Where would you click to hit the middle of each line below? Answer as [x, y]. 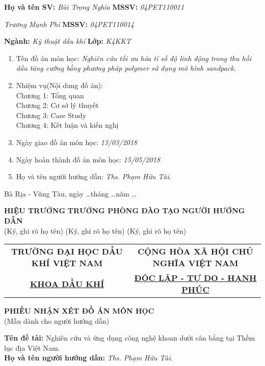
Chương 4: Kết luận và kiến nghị [67, 125]
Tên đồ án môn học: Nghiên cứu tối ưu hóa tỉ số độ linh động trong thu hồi [134, 58]
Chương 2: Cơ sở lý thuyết [57, 105]
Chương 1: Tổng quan [50, 95]
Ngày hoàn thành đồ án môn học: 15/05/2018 [88, 159]
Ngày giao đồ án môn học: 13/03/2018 [77, 142]
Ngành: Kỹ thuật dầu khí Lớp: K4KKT [68, 41]
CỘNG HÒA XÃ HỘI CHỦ [196, 251]
